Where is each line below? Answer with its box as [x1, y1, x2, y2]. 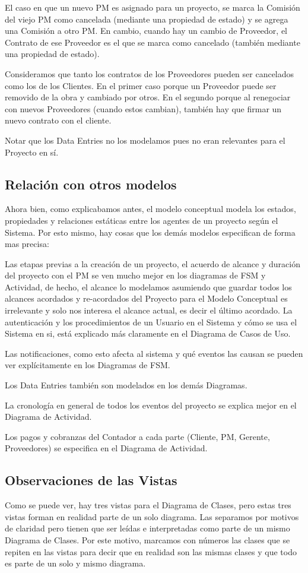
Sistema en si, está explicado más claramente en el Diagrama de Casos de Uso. [5, 327, 291, 340]
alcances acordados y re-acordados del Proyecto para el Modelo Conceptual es [5, 292, 288, 305]
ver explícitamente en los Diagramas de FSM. [5, 359, 170, 371]
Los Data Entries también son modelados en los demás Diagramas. [5, 379, 247, 391]
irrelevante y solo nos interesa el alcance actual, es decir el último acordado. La [5, 304, 293, 316]
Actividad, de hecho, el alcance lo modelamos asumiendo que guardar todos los [5, 280, 292, 293]
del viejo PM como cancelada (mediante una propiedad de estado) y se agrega [5, 12, 288, 25]
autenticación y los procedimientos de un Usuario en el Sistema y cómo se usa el [5, 315, 297, 328]
